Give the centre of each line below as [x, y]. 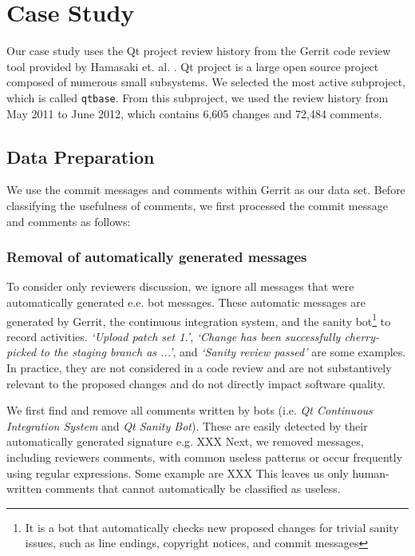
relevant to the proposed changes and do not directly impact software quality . [196, 383]
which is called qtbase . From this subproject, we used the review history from [198, 97]
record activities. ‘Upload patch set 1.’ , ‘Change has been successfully [174, 336]
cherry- [362, 336]
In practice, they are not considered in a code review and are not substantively [199, 367]
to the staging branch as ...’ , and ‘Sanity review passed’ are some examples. [223, 352]
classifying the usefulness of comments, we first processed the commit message [197, 205]
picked [22, 352]
